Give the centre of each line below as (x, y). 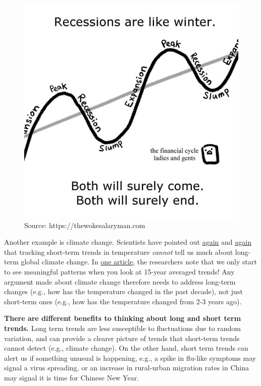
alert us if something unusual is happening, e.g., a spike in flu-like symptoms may (130, 357)
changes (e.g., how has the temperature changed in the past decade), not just (123, 291)
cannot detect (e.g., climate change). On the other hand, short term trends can (126, 348)
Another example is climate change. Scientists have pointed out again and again (128, 242)
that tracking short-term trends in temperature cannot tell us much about (119, 252)
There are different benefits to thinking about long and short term (123, 318)
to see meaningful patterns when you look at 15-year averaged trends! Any (119, 271)
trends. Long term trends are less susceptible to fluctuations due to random (123, 328)
